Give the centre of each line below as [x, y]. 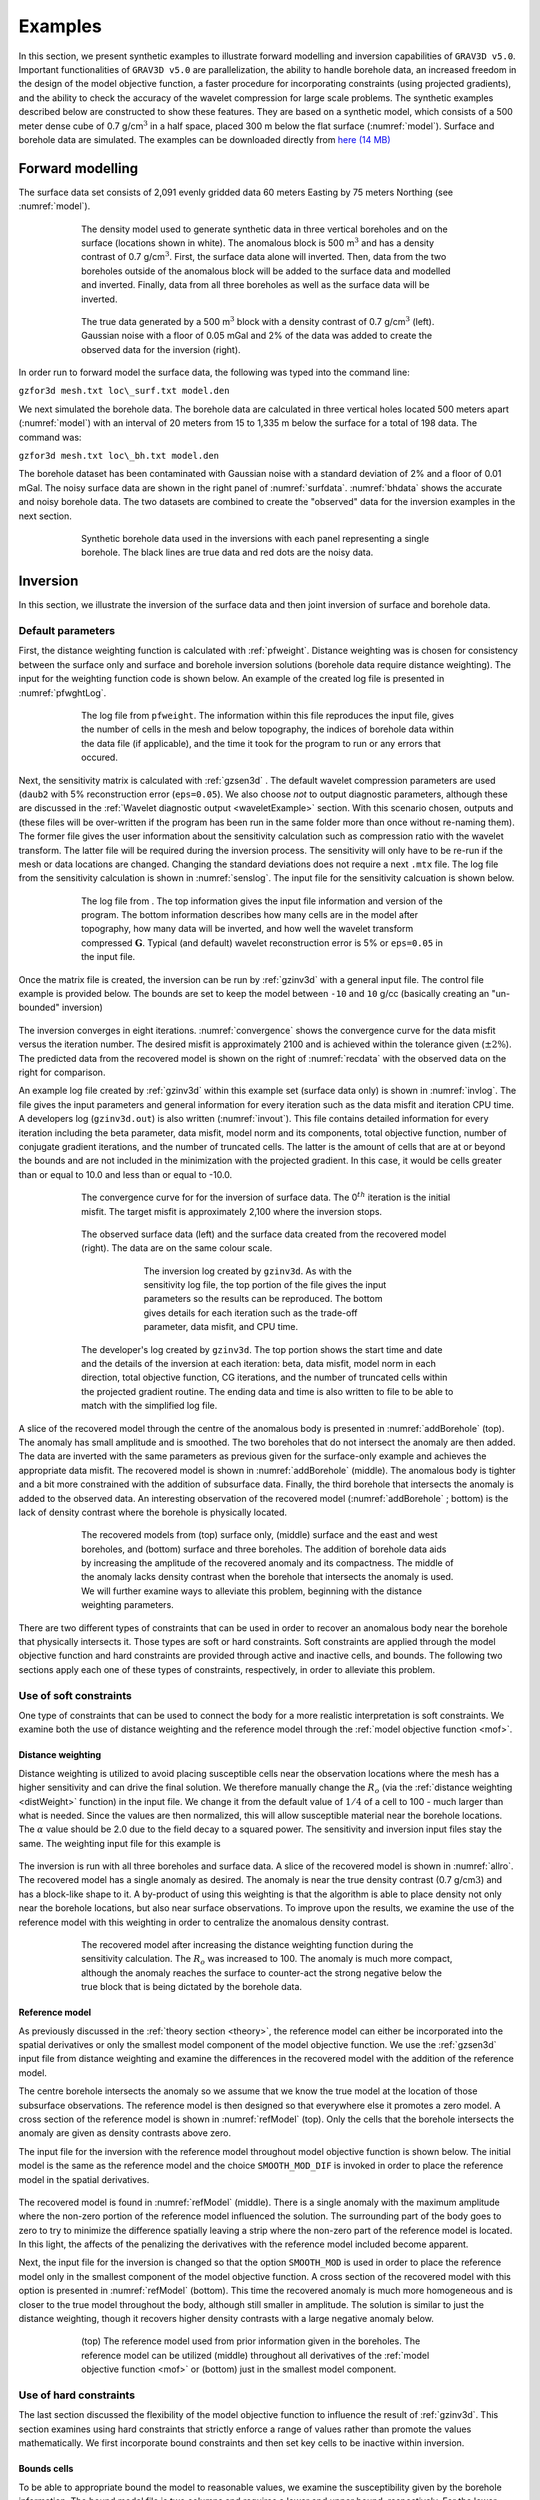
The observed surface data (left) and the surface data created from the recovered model [264, 1234]
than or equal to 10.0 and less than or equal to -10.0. [125, 1174]
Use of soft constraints [75, 1695]
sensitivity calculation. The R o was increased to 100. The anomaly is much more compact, [267, 1960]
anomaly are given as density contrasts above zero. [125, 2133]
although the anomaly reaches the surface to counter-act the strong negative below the [261, 1972]
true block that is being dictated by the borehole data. [192, 1987]
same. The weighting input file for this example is [119, 1843]
